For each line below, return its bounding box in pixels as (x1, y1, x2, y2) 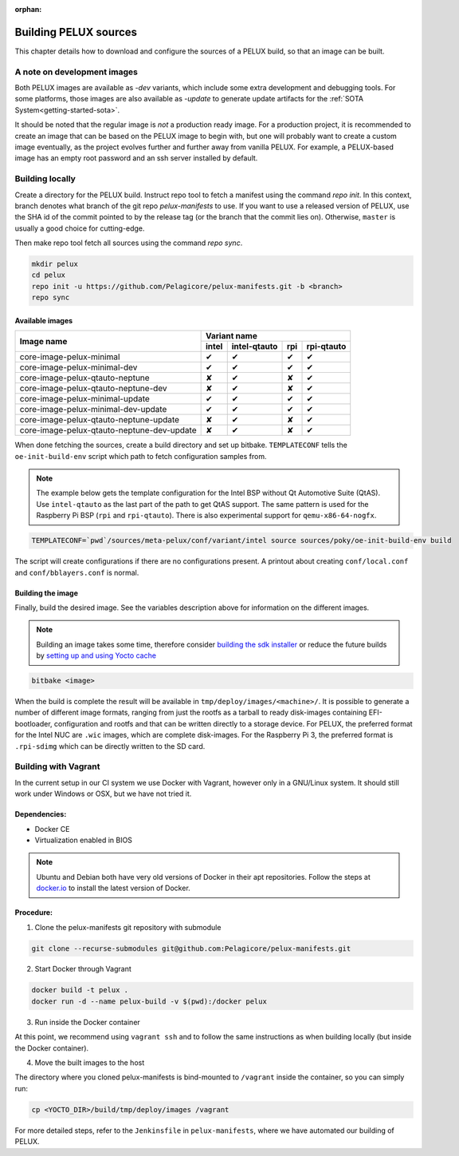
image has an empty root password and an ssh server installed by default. (14, 153, 258, 163)
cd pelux (31, 271, 66, 279)
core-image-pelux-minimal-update (19, 394, 151, 405)
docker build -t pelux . (31, 986, 129, 995)
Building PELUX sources (14, 25, 138, 39)
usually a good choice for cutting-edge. (14, 224, 145, 233)
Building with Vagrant (14, 761, 100, 772)
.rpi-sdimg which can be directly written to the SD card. (14, 741, 206, 750)
